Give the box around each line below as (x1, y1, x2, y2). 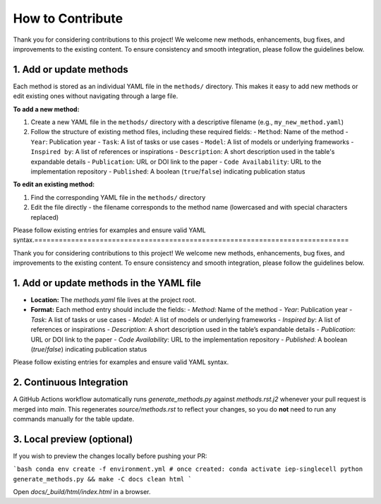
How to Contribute (13, 11, 123, 26)
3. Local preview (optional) (13, 433, 133, 445)
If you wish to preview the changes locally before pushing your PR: (13, 452, 207, 460)
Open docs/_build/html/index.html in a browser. (13, 488, 151, 496)
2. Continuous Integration (13, 376, 128, 388)
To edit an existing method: (13, 180, 95, 188)
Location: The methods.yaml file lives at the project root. (30, 296, 197, 304)
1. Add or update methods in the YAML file (13, 277, 201, 289)
